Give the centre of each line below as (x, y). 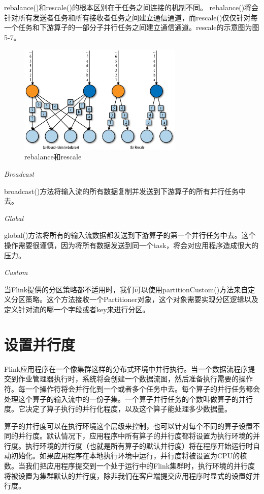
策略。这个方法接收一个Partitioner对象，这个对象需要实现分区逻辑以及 (142, 299)
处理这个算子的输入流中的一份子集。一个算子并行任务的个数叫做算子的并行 (128, 399)
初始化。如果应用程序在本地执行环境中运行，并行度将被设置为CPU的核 (129, 456)
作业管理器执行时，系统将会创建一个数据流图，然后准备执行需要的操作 (135, 379)
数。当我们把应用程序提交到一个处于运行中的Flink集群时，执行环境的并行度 (130, 466)
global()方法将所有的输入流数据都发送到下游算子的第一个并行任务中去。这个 (130, 235)
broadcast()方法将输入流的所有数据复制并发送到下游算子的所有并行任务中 (125, 191)
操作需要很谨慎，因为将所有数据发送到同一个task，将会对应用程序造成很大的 (131, 245)
